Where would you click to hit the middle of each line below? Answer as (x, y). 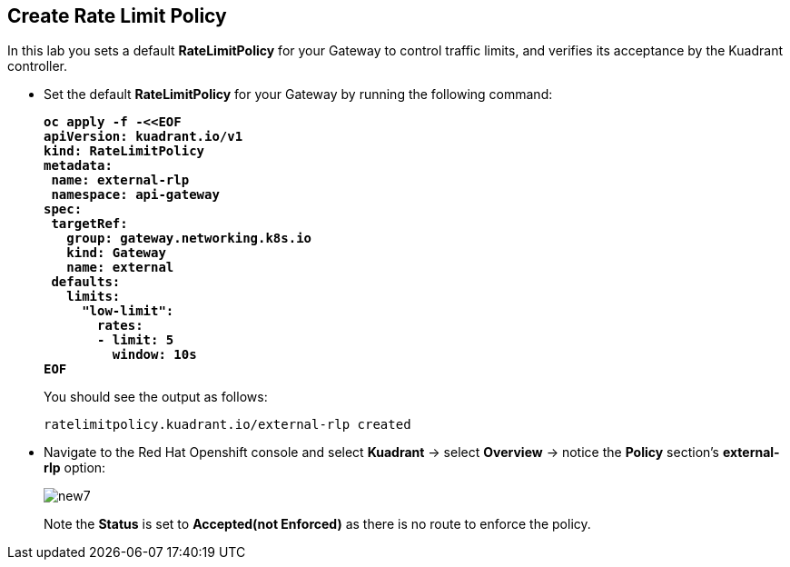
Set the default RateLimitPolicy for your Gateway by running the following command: (298, 94)
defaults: (86, 282)
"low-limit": (128, 311)
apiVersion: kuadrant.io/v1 (143, 137)
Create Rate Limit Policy (117, 16)
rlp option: (75, 468)
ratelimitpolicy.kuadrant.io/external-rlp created (227, 425)
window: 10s (154, 355)
